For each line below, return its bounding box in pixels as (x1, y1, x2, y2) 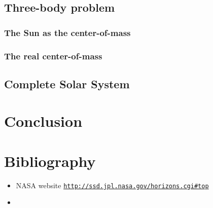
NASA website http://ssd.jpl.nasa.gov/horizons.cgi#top (16, 180, 209, 190)
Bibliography (4, 150, 96, 171)
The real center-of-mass (4, 49, 102, 62)
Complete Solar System (4, 76, 130, 91)
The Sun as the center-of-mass (4, 26, 131, 39)
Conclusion (4, 111, 83, 131)
